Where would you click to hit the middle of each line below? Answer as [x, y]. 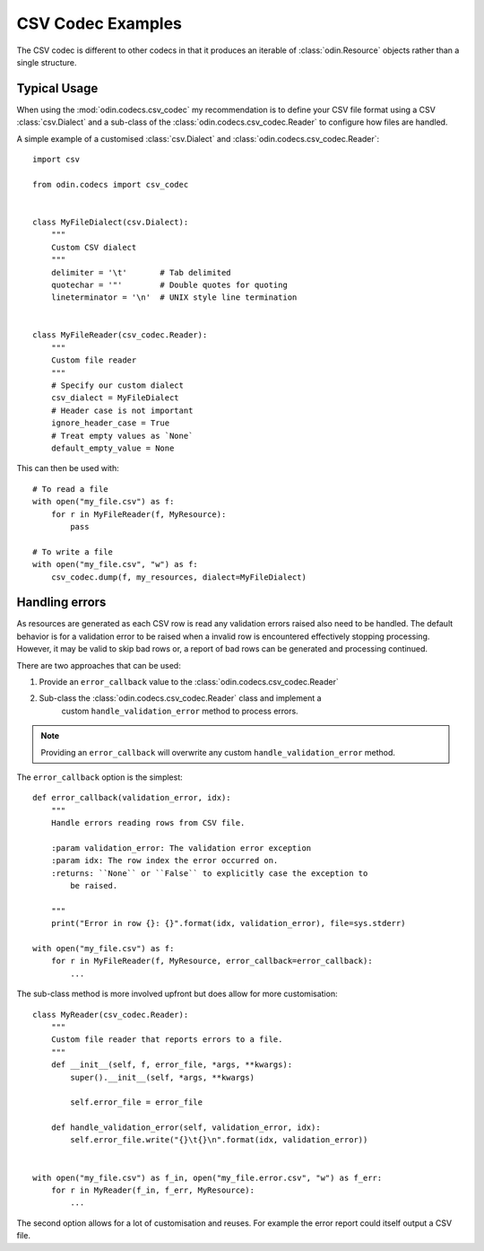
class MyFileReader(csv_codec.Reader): [120, 335]
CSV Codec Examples [99, 23]
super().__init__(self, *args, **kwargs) [163, 1077]
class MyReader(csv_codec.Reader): [111, 1015]
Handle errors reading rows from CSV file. [148, 823]
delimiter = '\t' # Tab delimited [141, 272]
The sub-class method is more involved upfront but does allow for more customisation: [177, 994]
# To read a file [70, 489]
